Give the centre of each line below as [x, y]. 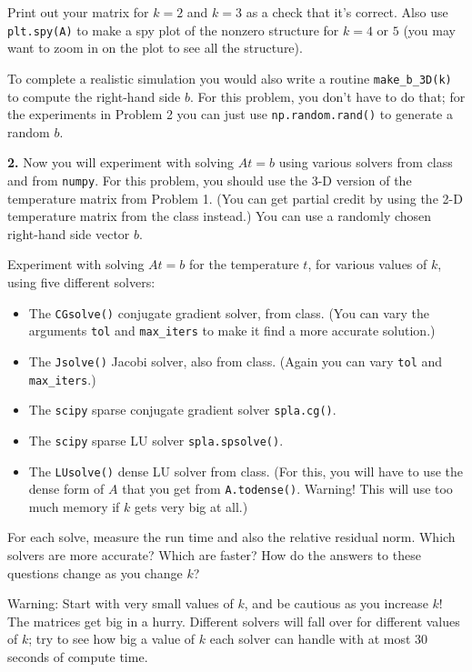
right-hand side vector [69, 233]
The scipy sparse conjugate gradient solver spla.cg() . [182, 410]
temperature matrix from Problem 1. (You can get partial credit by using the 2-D [235, 198]
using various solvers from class [366, 162]
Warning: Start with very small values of [121, 603]
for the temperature [244, 264]
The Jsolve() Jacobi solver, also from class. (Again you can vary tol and [236, 361]
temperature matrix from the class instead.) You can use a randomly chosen [220, 216]
